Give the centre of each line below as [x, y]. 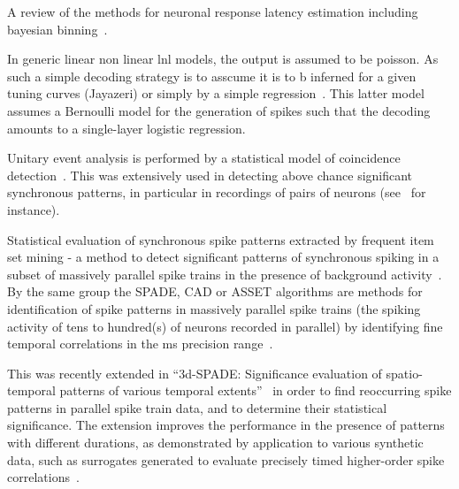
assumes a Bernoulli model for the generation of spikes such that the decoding [219, 110]
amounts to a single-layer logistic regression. [126, 128]
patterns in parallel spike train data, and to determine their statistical [197, 407]
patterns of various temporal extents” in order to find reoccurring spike [256, 390]
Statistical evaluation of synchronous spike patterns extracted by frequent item [221, 239]
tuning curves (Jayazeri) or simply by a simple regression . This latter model [216, 93]
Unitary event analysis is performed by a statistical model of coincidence [204, 158]
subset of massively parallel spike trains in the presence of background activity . [225, 274]
